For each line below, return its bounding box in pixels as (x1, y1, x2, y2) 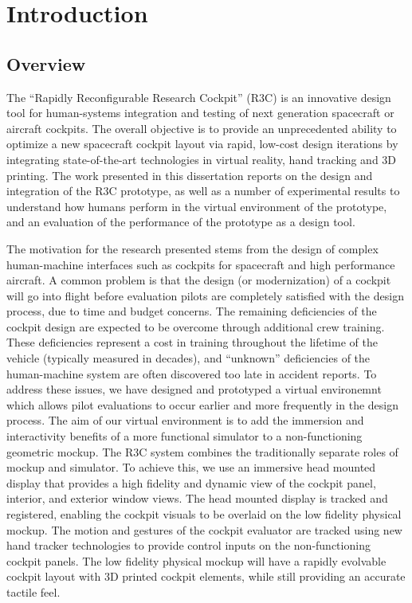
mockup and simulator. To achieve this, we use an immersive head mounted (6, 459, 376, 476)
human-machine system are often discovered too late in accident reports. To (6, 365, 377, 382)
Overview (6, 51, 86, 76)
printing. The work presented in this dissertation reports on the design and (6, 166, 373, 183)
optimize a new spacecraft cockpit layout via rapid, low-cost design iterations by (6, 135, 398, 152)
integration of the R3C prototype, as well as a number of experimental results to (6, 182, 400, 199)
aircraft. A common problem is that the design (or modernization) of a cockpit (6, 272, 391, 288)
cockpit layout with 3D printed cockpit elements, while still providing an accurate (6, 568, 406, 585)
